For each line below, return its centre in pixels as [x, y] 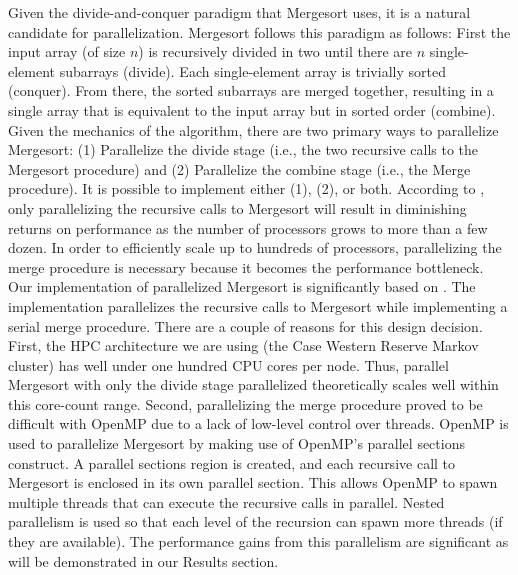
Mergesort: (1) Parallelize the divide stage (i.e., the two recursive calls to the [243, 149]
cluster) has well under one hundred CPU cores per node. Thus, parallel [228, 364]
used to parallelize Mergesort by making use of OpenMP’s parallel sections [236, 443]
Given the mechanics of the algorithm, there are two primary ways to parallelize [253, 129]
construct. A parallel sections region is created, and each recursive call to [232, 462]
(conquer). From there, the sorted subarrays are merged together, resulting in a [251, 90]
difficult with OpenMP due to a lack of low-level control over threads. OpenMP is [258, 423]
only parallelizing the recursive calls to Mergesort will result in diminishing [237, 207]
